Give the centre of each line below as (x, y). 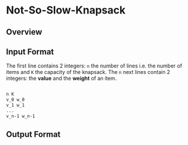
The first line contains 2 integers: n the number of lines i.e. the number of (94, 66)
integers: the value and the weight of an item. (61, 78)
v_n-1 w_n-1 (20, 116)
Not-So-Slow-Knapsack (66, 10)
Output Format (33, 135)
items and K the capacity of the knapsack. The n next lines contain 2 (88, 72)
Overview (24, 32)
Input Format (30, 51)
